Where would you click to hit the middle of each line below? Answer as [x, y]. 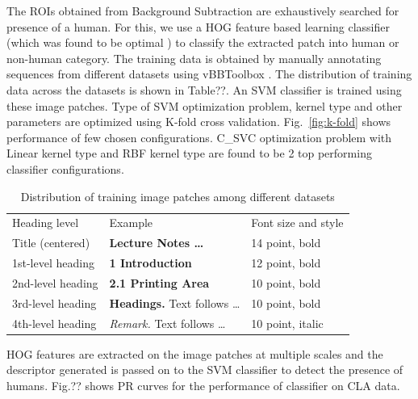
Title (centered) [51, 243]
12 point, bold [286, 263]
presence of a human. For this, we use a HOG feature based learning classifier [198, 26]
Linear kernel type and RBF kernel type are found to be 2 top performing [189, 153]
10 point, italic [287, 323]
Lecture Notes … [157, 243]
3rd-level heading [54, 302]
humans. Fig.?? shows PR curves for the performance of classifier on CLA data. [203, 385]
